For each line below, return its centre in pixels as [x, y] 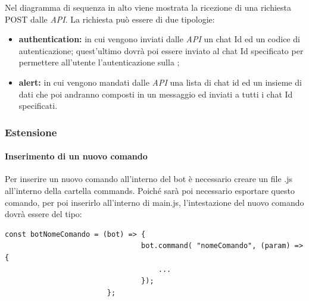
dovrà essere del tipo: [43, 214]
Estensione [31, 132]
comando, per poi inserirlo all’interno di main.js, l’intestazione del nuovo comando [154, 202]
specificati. [38, 106]
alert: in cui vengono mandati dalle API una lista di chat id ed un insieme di [160, 82]
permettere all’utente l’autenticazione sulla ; [99, 62]
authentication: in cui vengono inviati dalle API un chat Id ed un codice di [159, 39]
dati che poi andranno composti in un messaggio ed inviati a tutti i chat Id [156, 94]
